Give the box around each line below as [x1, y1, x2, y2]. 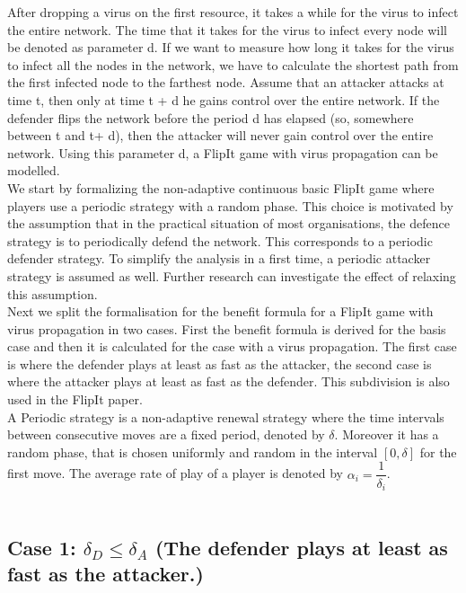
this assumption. [7, 284, 98, 303]
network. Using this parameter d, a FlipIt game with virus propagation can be [7, 143, 438, 162]
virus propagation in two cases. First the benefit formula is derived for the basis [7, 319, 446, 338]
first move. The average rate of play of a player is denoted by [7, 464, 343, 482]
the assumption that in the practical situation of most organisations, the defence [7, 214, 450, 233]
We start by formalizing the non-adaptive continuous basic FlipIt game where [7, 178, 435, 197]
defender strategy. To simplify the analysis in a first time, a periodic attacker [7, 249, 431, 268]
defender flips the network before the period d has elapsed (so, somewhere [7, 108, 414, 127]
